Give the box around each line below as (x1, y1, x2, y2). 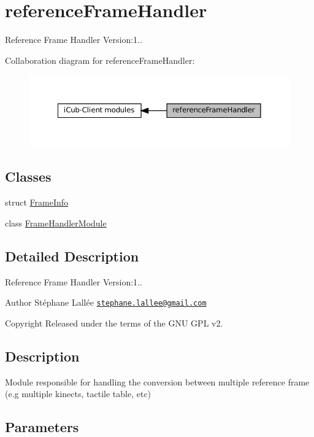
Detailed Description (5, 246, 139, 265)
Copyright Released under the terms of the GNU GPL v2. (5, 316, 223, 329)
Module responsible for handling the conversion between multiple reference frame (5, 375, 310, 388)
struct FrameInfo (5, 196, 69, 209)
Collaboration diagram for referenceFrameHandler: (5, 53, 195, 66)
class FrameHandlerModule (5, 216, 107, 229)
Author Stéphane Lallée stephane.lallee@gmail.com (5, 296, 207, 309)
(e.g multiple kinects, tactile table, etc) (5, 387, 151, 400)
